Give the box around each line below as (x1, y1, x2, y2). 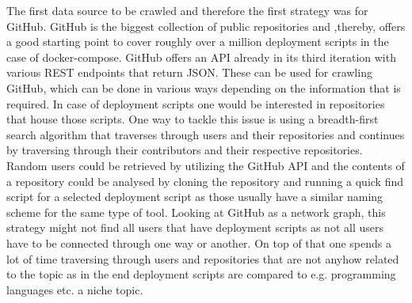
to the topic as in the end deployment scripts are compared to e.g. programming (6, 266, 396, 282)
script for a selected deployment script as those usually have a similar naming (6, 188, 383, 205)
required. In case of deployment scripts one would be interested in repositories (6, 95, 385, 112)
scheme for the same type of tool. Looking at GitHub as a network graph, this (6, 203, 386, 220)
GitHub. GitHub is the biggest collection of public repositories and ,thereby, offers (6, 17, 406, 34)
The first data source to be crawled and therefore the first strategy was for (6, 2, 368, 18)
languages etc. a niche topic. (6, 281, 143, 297)
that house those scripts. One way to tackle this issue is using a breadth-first (6, 111, 379, 127)
